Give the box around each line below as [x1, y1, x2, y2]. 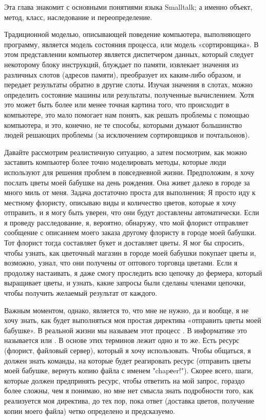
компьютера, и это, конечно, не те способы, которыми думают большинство [4, 119, 242, 130]
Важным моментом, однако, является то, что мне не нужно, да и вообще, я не [4, 304, 249, 315]
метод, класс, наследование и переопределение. [4, 11, 153, 22]
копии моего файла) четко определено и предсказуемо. [4, 405, 175, 416]
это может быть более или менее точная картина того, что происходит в [4, 99, 230, 110]
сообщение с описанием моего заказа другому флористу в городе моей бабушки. [4, 227, 256, 238]
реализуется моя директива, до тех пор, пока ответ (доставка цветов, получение [4, 395, 254, 406]
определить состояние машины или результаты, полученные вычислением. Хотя [4, 89, 254, 100]
